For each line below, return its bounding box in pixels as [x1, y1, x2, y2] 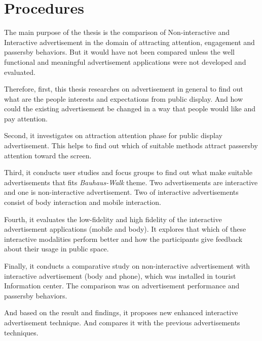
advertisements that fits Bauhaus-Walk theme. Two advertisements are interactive [4, 177, 258, 187]
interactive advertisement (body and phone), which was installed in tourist [4, 270, 236, 281]
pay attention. [4, 113, 48, 123]
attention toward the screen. [4, 150, 92, 160]
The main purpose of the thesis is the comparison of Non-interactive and [4, 27, 230, 37]
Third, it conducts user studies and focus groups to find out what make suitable [4, 167, 252, 178]
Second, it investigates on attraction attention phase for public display [4, 130, 222, 141]
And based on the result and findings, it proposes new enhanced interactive [4, 307, 238, 318]
